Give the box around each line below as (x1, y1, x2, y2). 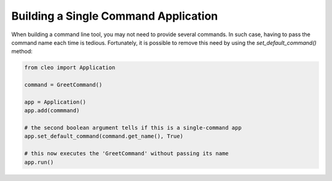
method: (11, 48, 33, 55)
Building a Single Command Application (11, 9, 218, 23)
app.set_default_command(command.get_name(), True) (24, 133, 184, 140)
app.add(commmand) (24, 107, 80, 114)
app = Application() (24, 98, 86, 106)
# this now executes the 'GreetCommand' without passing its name (24, 150, 229, 157)
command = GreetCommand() (24, 82, 103, 88)
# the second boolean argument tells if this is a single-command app (24, 125, 242, 131)
